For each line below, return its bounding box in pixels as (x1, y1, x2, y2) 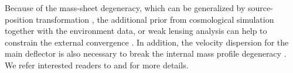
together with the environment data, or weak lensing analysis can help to (5, 25, 267, 37)
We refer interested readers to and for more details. (5, 58, 189, 71)
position (5, 13, 33, 25)
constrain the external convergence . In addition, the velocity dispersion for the (5, 36, 289, 48)
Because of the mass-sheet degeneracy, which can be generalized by (5, 2, 246, 13)
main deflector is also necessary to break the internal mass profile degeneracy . (5, 47, 287, 60)
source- (248, 2, 273, 13)
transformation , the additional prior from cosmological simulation (36, 13, 274, 25)
